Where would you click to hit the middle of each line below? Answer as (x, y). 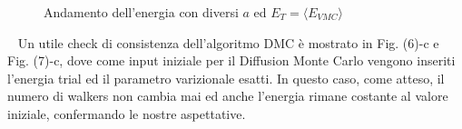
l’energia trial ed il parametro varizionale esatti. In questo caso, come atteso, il (226, 78)
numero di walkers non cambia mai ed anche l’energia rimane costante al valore (228, 96)
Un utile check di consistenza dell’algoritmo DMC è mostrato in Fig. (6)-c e (228, 42)
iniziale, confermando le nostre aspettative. (127, 113)
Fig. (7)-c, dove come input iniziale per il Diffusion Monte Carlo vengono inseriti (231, 60)
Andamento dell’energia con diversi (141, 12)
